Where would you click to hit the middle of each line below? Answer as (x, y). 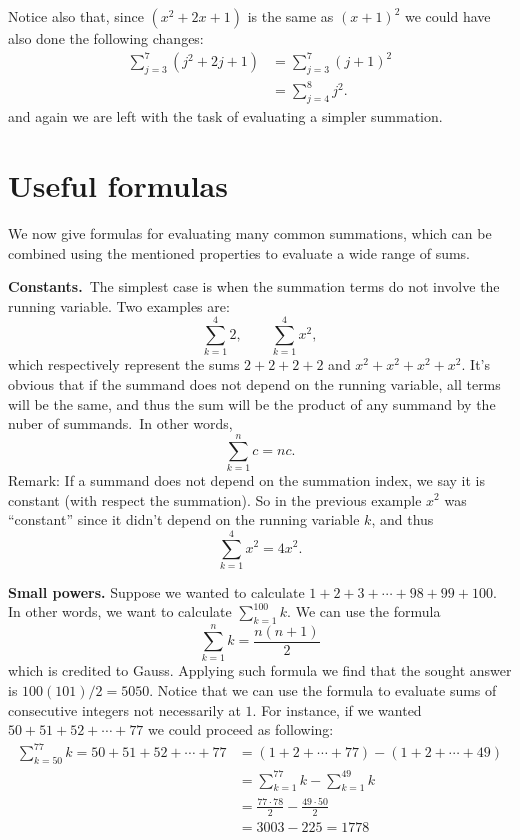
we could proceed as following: (241, 729)
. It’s (475, 364)
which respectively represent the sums (124, 364)
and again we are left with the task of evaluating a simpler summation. (225, 116)
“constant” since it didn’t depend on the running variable (184, 519)
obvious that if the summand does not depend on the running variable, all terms (254, 384)
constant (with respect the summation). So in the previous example (215, 499)
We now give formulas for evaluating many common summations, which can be (250, 232)
